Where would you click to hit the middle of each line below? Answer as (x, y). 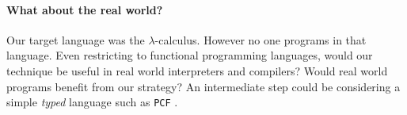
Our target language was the (76, 39)
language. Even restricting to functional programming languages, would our (190, 55)
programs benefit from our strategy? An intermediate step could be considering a (203, 86)
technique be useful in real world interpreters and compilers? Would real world (197, 70)
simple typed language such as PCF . (92, 102)
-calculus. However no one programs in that (261, 39)
